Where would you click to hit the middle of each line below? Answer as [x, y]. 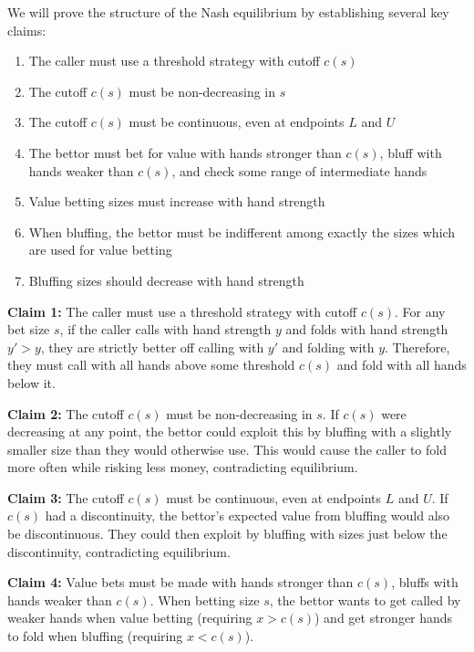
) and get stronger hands [384, 618]
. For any [420, 311]
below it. [31, 382]
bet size [29, 329]
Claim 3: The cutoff [66, 497]
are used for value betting [100, 250]
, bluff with [411, 152]
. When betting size [205, 599]
